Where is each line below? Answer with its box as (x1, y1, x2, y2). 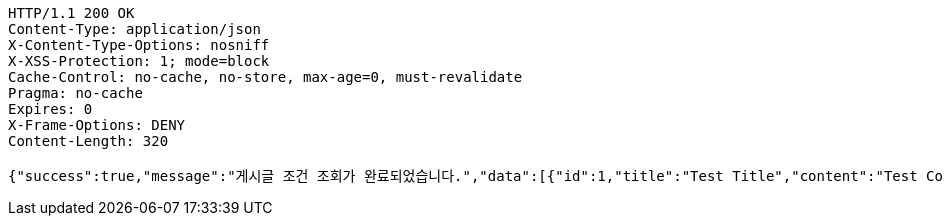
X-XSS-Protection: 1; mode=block (8, 53, 270, 69)
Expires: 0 (8, 101, 93, 117)
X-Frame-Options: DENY (8, 117, 186, 133)
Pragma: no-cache (8, 85, 143, 101)
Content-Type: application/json (8, 21, 261, 37)
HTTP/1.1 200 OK (8, 5, 135, 21)
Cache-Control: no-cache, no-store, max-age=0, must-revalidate (8, 69, 523, 85)
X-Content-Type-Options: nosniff (8, 37, 270, 53)
